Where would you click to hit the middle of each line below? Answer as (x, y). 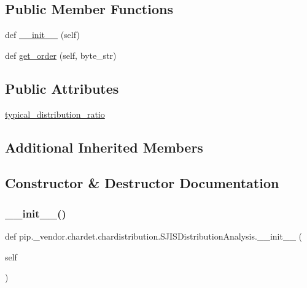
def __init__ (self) (42, 35)
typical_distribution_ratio (55, 114)
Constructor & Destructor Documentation (142, 183)
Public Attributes (62, 88)
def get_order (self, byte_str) (61, 55)
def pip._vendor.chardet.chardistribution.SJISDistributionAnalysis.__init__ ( (154, 236)
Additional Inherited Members (104, 147)
